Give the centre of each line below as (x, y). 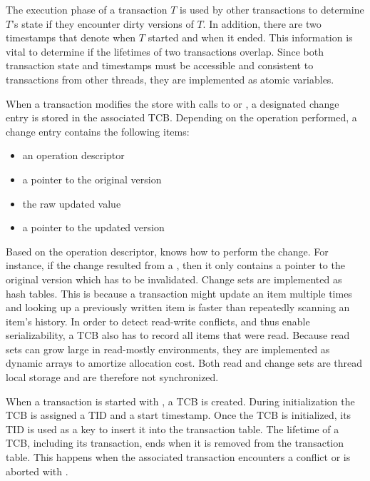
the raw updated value (72, 203)
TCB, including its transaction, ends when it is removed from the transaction (175, 443)
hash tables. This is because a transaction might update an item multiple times (179, 293)
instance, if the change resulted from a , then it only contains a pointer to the (175, 265)
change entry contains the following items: (98, 131)
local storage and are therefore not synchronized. (112, 377)
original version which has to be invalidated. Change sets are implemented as (174, 279)
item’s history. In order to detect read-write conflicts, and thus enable (158, 321)
